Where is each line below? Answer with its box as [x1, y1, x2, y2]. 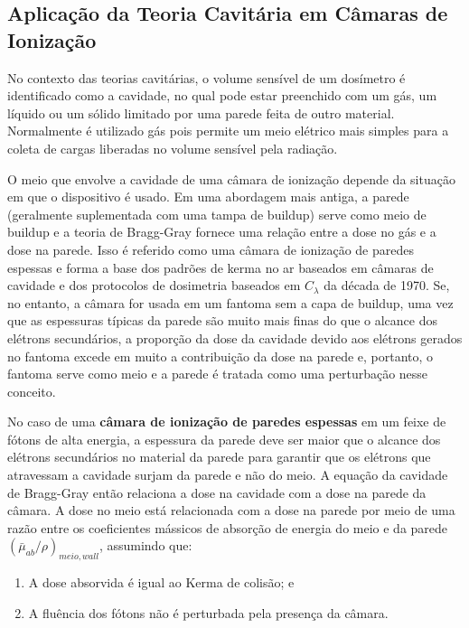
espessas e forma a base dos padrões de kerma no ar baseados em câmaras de [7, 258, 434, 277]
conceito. [7, 381, 56, 400]
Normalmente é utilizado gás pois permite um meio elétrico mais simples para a [7, 121, 449, 140]
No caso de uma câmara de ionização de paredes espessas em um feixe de [7, 412, 446, 431]
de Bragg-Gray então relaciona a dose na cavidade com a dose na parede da [7, 483, 427, 501]
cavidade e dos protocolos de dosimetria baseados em [7, 276, 301, 295]
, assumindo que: [98, 536, 192, 555]
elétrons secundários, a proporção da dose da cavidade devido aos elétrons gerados [7, 328, 463, 347]
